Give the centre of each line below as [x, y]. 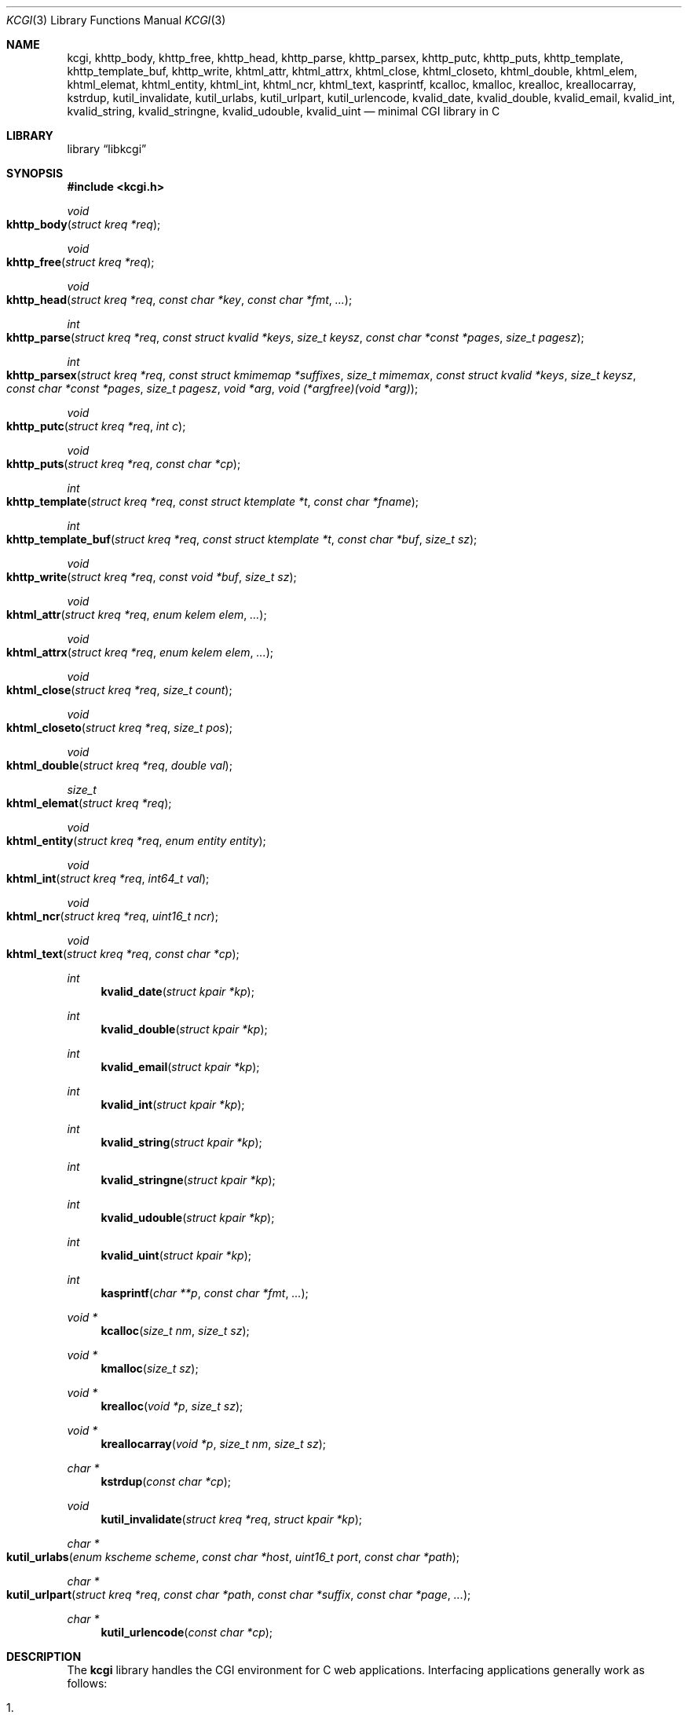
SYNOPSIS [35, 173]
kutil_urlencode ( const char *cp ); [187, 1632]
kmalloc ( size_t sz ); [150, 1368]
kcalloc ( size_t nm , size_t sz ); [175, 1331]
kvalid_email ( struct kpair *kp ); [180, 1067]
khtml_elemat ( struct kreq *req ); [89, 803]
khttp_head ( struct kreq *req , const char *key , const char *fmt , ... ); [179, 300]
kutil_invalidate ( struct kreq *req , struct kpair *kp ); [231, 1519]
